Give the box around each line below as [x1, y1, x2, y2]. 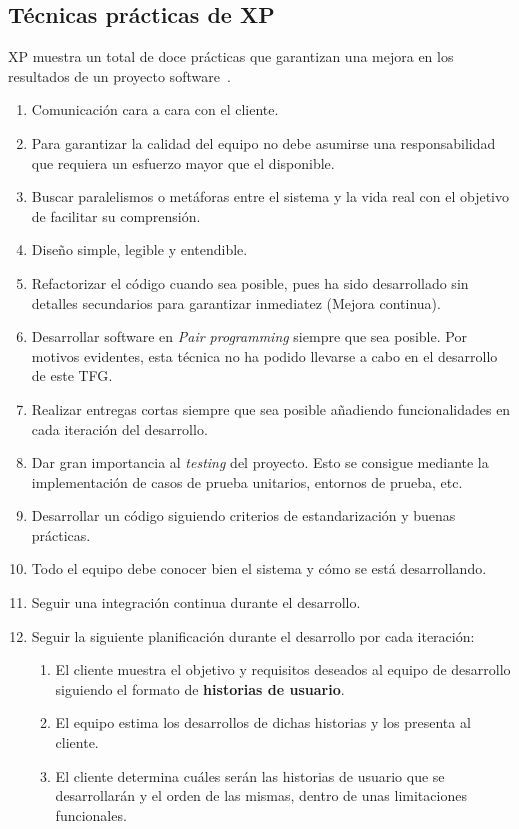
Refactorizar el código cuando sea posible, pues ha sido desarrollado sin [31, 272, 469, 293]
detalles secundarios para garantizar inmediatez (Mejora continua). [31, 292, 441, 313]
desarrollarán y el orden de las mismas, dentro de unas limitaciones [55, 785, 467, 806]
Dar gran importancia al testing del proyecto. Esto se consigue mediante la [31, 452, 489, 473]
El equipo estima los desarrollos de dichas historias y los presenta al [55, 712, 471, 733]
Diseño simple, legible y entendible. [31, 239, 248, 260]
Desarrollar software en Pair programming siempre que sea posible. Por [31, 326, 467, 347]
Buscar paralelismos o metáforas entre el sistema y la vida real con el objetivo [31, 186, 509, 207]
